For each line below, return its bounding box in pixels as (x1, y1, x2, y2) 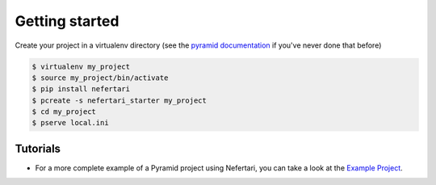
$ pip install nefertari (31, 85, 131, 94)
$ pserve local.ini (31, 118, 109, 128)
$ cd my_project (31, 107, 97, 116)
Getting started (15, 12, 119, 30)
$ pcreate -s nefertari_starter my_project (31, 95, 208, 105)
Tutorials (15, 141, 61, 155)
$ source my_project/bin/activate (31, 73, 169, 82)
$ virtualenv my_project (31, 61, 131, 71)
